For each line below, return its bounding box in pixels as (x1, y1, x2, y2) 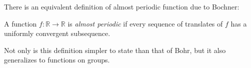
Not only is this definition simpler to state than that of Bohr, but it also (4, 44, 226, 55)
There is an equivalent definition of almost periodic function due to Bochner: (4, 1, 239, 11)
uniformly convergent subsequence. (4, 28, 110, 38)
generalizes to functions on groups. (4, 54, 110, 65)
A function (4, 18, 37, 28)
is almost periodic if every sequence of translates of (67, 18, 223, 28)
